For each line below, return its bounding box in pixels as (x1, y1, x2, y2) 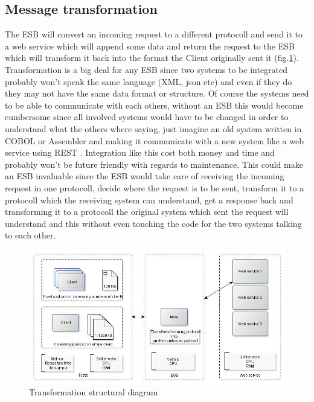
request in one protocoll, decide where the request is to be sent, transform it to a (5, 181, 304, 194)
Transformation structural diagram (29, 386, 158, 398)
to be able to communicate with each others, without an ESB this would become (5, 98, 304, 111)
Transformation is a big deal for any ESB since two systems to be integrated (5, 63, 288, 75)
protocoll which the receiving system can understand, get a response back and (5, 193, 293, 206)
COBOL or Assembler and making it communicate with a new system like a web (5, 134, 304, 147)
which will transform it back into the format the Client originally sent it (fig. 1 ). (5, 51, 299, 64)
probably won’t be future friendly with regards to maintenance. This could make (5, 158, 303, 170)
